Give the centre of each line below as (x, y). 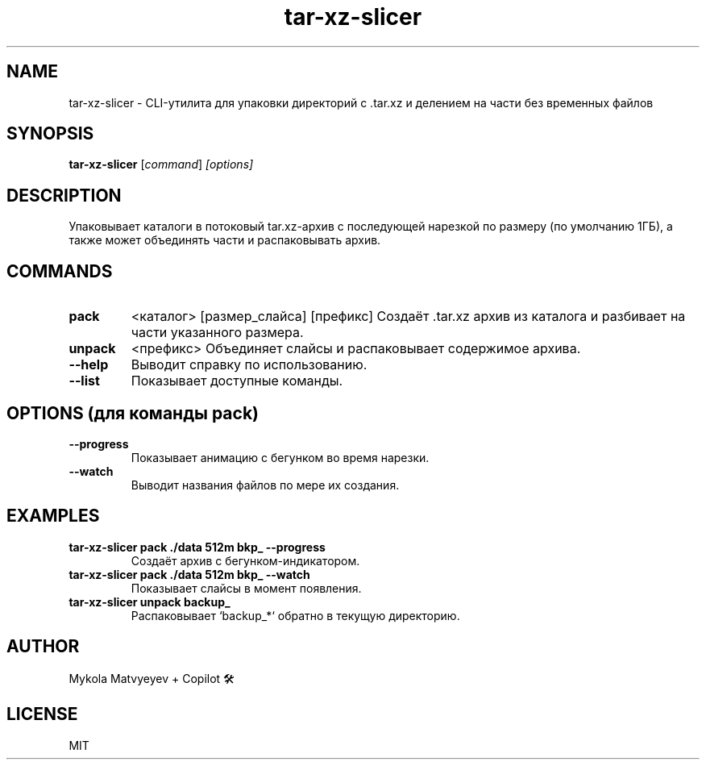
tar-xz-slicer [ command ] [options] (161, 164)
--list (84, 381)
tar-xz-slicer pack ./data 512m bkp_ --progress (197, 547)
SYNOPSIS (50, 134)
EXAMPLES (53, 516)
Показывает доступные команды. (237, 381)
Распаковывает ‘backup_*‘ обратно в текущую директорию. (295, 615)
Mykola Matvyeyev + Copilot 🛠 (152, 678)
